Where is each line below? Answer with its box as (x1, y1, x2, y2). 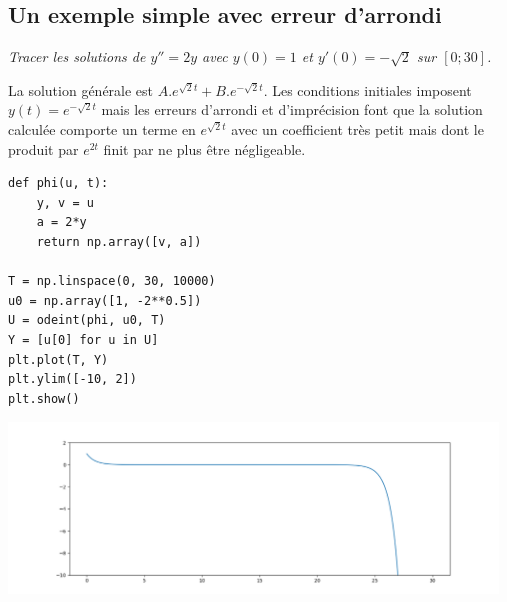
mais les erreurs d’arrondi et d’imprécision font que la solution (101, 99, 483, 120)
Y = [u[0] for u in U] (8, 332, 159, 347)
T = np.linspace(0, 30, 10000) (8, 274, 216, 289)
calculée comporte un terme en (8, 118, 196, 139)
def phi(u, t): (8, 176, 109, 191)
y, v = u (36, 195, 94, 210)
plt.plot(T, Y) (8, 352, 109, 367)
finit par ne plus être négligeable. (103, 138, 306, 159)
